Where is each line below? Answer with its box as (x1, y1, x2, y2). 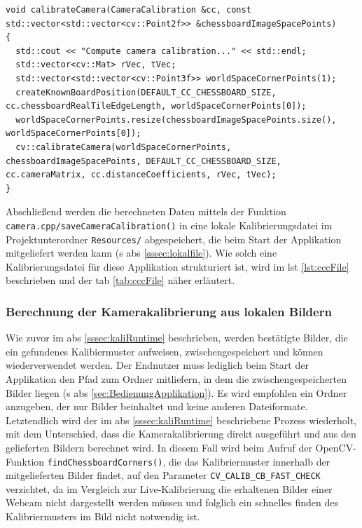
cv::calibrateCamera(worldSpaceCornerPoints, (15, 142, 232, 152)
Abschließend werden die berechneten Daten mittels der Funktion (6, 204, 286, 219)
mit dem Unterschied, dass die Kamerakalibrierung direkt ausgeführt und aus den (6, 426, 356, 441)
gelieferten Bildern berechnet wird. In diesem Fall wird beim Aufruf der (6, 440, 312, 454)
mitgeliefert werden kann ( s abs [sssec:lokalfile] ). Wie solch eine (6, 245, 277, 260)
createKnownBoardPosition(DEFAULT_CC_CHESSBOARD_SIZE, (15, 87, 277, 97)
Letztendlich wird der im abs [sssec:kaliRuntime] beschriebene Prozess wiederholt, (6, 412, 357, 427)
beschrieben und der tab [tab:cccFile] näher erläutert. (6, 273, 235, 287)
